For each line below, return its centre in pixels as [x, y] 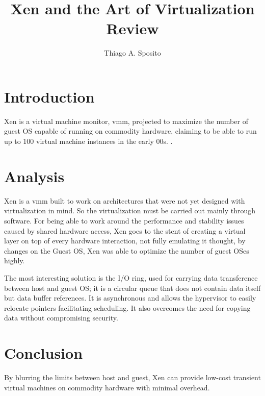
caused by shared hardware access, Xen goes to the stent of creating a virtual [125, 230]
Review [132, 28]
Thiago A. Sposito [132, 53]
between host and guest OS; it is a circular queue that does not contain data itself [132, 288]
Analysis [34, 176]
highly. [15, 261]
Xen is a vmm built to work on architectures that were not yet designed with [125, 200]
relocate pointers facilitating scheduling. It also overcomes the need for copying [127, 307]
